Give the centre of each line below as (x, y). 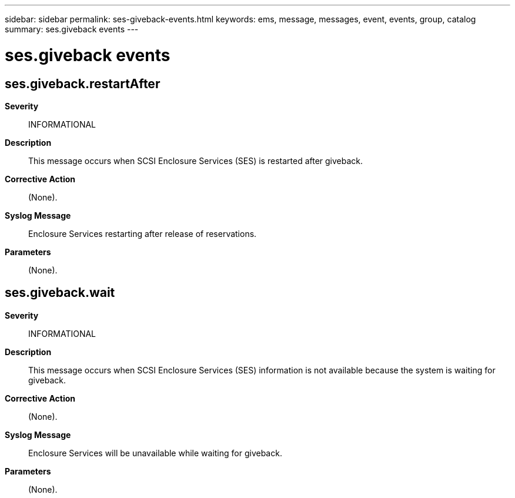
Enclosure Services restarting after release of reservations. (143, 233)
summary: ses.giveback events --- (72, 29)
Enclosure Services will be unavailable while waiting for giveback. (155, 453)
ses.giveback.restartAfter (83, 83)
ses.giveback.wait (60, 293)
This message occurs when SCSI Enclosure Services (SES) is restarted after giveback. (196, 161)
